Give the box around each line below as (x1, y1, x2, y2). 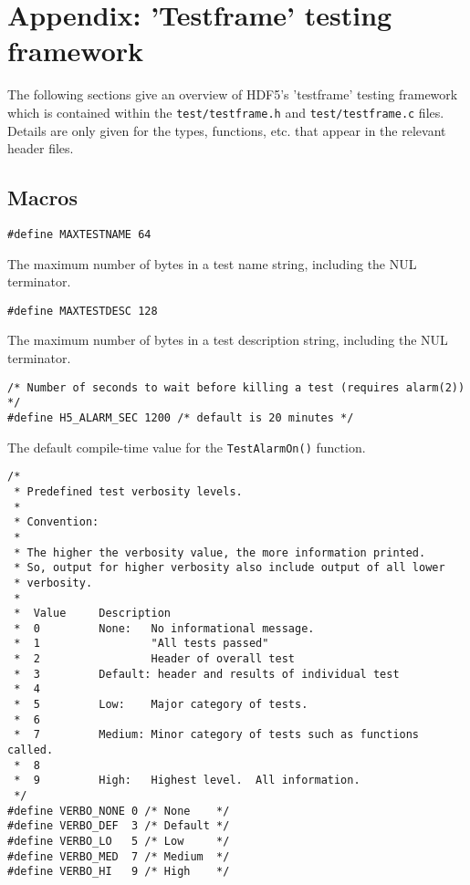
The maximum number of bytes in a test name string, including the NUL (7, 254, 417, 273)
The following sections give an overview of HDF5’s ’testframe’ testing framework (7, 85, 458, 104)
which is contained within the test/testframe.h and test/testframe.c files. (7, 102, 444, 121)
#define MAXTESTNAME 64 (7, 227, 151, 241)
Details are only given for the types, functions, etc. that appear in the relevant (7, 120, 446, 140)
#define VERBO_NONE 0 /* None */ (7, 804, 230, 817)
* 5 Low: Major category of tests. (14, 698, 308, 712)
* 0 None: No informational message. (14, 621, 315, 635)
